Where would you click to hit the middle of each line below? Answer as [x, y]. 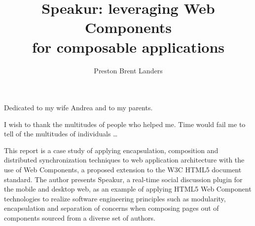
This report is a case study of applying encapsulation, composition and [111, 150]
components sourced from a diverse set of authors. [80, 218]
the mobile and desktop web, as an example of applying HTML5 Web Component [128, 189]
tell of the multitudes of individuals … [61, 134]
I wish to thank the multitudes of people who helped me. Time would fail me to [125, 124]
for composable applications [128, 47]
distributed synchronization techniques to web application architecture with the [124, 160]
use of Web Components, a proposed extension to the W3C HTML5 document [123, 170]
